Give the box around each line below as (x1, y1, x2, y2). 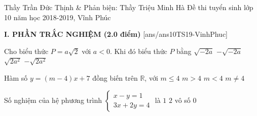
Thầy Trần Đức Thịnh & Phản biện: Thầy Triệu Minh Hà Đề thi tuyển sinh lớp (4, 2, 253, 12)
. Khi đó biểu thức (109, 45, 167, 56)
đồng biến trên (92, 72, 138, 83)
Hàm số (4, 72, 28, 83)
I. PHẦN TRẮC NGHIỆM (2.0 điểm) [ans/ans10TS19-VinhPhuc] (4, 29, 228, 39)
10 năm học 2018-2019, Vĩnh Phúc (4, 12, 111, 22)
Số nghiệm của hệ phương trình (4, 94, 102, 105)
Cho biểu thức (4, 45, 49, 56)
